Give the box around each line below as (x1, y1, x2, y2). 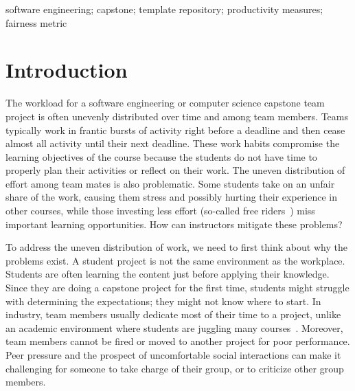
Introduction (5, 56, 128, 84)
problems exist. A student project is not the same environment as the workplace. (5, 253, 345, 267)
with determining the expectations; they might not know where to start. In (5, 293, 321, 308)
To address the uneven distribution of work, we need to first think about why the (5, 240, 347, 254)
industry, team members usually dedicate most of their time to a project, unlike (5, 307, 341, 322)
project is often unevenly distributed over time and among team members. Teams (5, 109, 348, 123)
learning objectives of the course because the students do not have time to (5, 149, 317, 164)
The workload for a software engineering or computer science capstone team (5, 96, 325, 110)
